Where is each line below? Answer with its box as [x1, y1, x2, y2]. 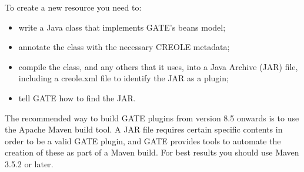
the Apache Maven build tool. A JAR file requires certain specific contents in [5, 123, 283, 135]
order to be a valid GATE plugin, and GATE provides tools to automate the [5, 134, 281, 147]
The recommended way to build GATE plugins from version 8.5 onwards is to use [5, 111, 299, 124]
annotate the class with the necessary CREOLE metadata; [18, 41, 230, 53]
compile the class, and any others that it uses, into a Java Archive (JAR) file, [18, 60, 298, 72]
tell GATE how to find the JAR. [18, 91, 136, 104]
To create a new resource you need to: [5, 1, 142, 13]
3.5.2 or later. [5, 157, 54, 170]
